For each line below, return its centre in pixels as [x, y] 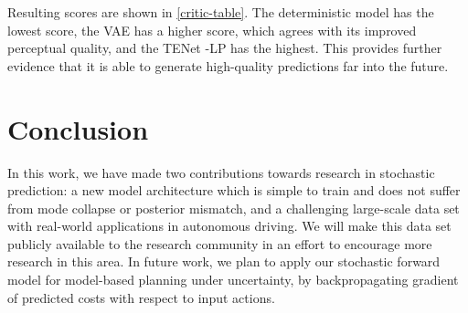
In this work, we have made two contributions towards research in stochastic [221, 172]
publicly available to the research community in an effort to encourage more [220, 243]
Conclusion [78, 128]
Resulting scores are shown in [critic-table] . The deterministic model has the [221, 12]
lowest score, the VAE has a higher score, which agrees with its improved [212, 30]
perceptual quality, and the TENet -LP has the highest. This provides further [225, 48]
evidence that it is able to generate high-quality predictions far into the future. [228, 65]
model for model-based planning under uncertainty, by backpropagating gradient [233, 280]
